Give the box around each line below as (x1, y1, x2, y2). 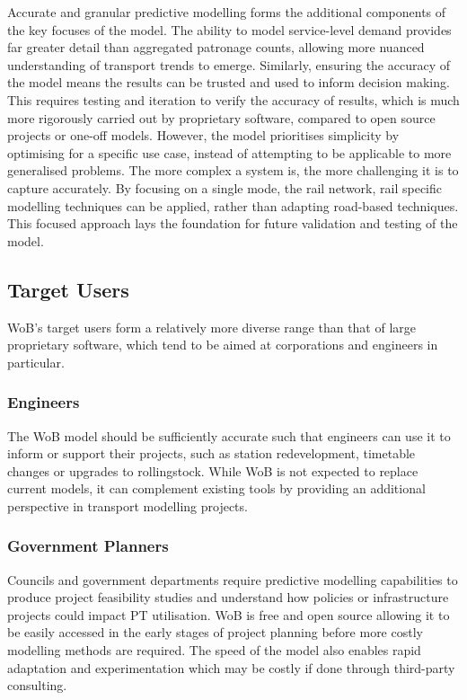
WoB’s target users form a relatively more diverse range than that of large (7, 317, 417, 336)
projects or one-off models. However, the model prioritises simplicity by (7, 126, 400, 145)
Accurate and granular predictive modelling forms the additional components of (7, 3, 446, 21)
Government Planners (7, 535, 169, 557)
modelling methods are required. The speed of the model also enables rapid (7, 641, 421, 660)
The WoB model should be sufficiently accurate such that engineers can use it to (7, 426, 451, 445)
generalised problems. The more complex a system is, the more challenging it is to (7, 161, 459, 180)
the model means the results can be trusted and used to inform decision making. (7, 73, 450, 92)
